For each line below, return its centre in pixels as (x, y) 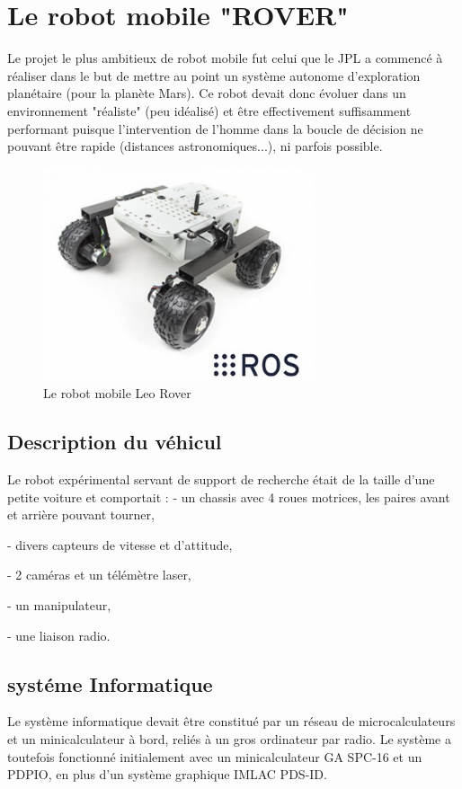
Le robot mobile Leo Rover (117, 393)
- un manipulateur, (59, 605)
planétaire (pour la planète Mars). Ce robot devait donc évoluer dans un (207, 93)
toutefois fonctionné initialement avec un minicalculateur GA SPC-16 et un (215, 756)
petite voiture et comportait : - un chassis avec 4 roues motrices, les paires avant (229, 496)
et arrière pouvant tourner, (81, 514)
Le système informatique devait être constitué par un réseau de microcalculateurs (231, 721)
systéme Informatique (110, 683)
